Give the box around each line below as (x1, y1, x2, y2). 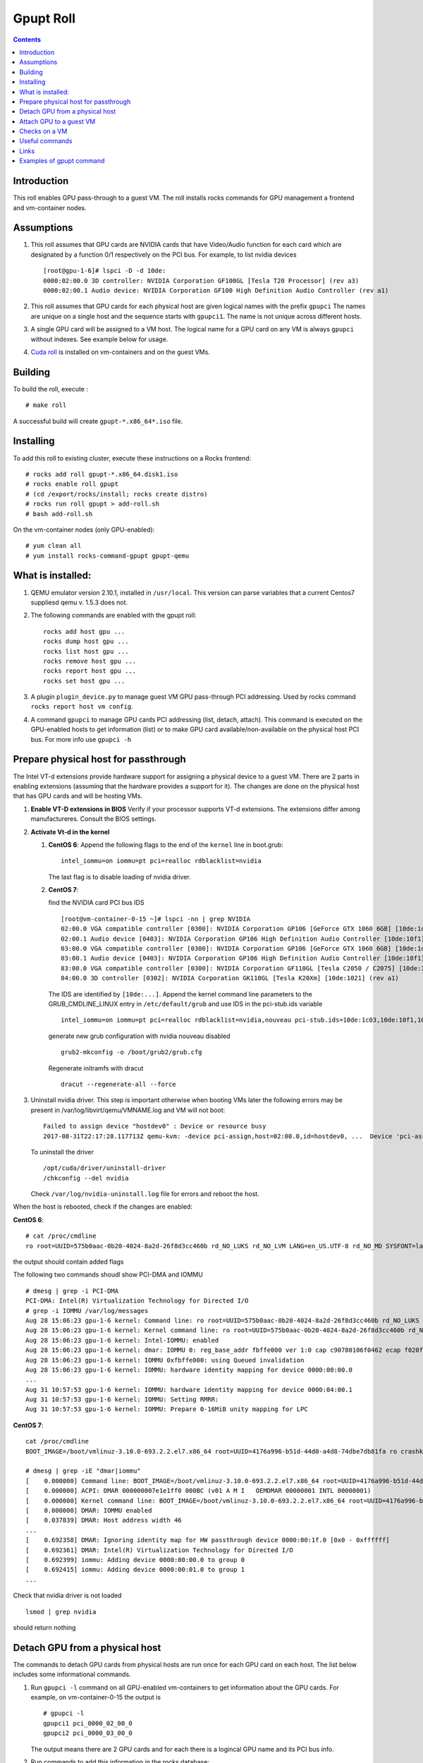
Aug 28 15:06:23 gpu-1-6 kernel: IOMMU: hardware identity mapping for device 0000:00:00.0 (25, 1365, 352, 1374)
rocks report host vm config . (30, 702, 133, 711)
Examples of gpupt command (19, 157, 105, 165)
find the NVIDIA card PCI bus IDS (48, 898, 145, 907)
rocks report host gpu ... (43, 667, 137, 675)
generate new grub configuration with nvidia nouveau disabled (48, 1032, 231, 1040)
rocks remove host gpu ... (43, 657, 137, 665)
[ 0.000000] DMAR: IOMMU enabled (25, 1506, 152, 1514)
